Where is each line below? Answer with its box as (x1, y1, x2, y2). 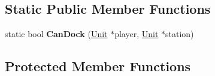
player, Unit (114, 28, 159, 40)
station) (165, 28, 194, 40)
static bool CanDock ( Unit (5, 28, 108, 40)
